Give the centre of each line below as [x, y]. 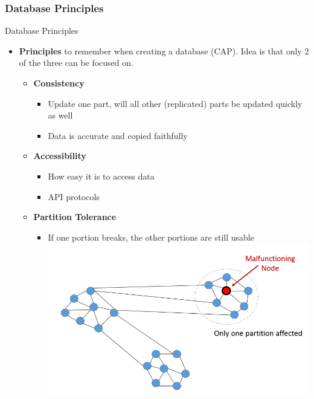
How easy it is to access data [101, 176]
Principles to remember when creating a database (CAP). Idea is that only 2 [164, 50]
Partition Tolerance [75, 217]
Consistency [59, 83]
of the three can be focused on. [76, 63]
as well [60, 115]
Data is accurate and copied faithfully [118, 135]
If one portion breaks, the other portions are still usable [151, 237]
